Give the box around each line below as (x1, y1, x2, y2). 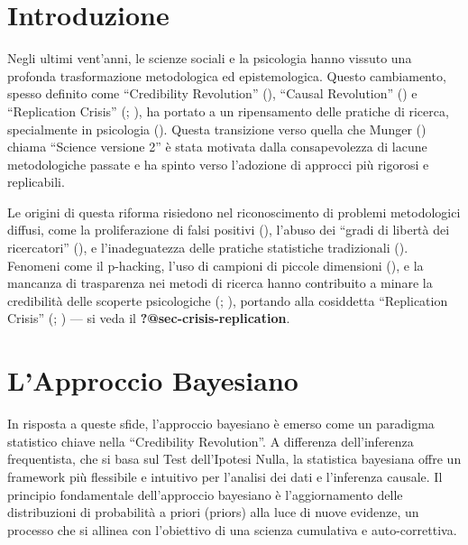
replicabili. (7, 172, 65, 191)
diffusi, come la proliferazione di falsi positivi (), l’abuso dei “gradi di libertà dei (7, 220, 450, 239)
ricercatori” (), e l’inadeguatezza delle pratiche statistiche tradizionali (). (7, 238, 408, 257)
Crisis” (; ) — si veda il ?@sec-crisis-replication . (7, 309, 290, 328)
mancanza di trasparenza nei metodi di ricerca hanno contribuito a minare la (7, 273, 433, 292)
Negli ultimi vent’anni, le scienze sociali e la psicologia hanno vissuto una (7, 49, 412, 68)
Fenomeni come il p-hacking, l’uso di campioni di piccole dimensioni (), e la (7, 255, 424, 274)
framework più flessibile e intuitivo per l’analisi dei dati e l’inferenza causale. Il (7, 466, 443, 485)
